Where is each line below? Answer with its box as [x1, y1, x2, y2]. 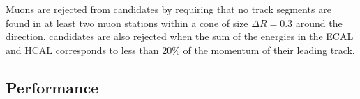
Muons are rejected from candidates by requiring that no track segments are [6, 2, 331, 16]
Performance [6, 76, 99, 98]
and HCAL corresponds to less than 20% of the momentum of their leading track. [6, 42, 355, 57]
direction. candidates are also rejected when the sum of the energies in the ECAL [6, 29, 354, 44]
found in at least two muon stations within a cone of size [6, 15, 248, 30]
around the [295, 15, 343, 30]
